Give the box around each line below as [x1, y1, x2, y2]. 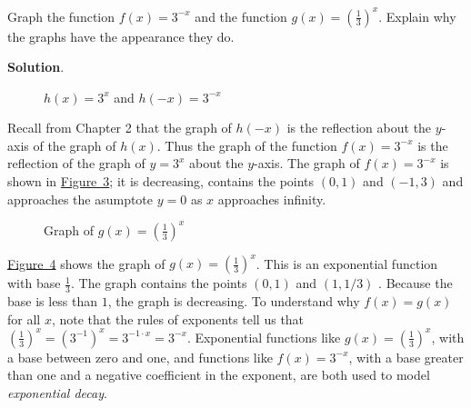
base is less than [7, 292, 98, 311]
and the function [195, 6, 287, 25]
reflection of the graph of [7, 154, 145, 173]
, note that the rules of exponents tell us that [51, 309, 305, 328]
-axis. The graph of [254, 154, 360, 173]
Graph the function [7, 6, 115, 25]
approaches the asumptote [7, 189, 154, 208]
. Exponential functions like [186, 327, 341, 346]
